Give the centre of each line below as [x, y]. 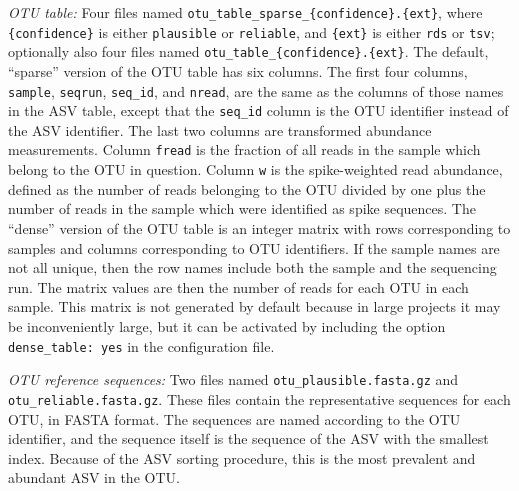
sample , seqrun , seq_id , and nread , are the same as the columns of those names [256, 90]
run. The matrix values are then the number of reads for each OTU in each [238, 286]
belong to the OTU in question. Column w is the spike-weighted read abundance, [255, 169]
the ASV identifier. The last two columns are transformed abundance [220, 129]
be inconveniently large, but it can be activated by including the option [227, 325]
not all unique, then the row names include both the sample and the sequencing [252, 267]
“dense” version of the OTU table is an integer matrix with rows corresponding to [259, 227]
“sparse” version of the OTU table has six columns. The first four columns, [238, 70]
